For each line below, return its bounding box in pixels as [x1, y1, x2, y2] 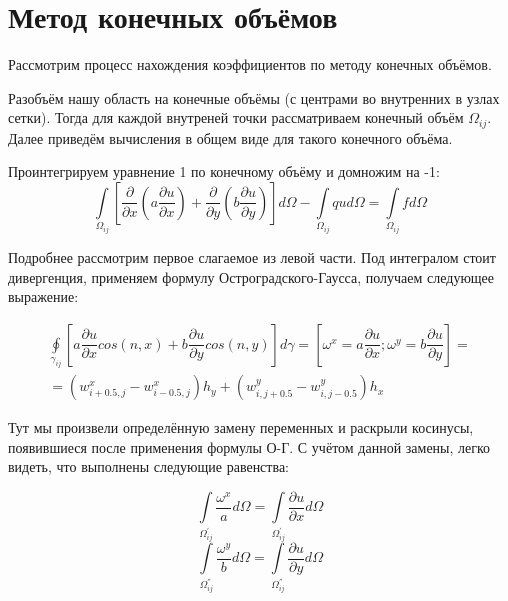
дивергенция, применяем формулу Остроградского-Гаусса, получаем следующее [8, 266, 495, 287]
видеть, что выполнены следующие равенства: [8, 456, 289, 477]
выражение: [8, 286, 79, 307]
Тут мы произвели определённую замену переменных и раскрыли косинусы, [8, 417, 474, 438]
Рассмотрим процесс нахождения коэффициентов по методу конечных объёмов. [8, 54, 492, 75]
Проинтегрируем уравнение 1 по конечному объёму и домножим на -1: [8, 161, 440, 182]
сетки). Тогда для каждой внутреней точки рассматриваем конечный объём [8, 107, 464, 128]
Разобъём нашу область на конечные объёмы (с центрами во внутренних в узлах [8, 87, 500, 108]
